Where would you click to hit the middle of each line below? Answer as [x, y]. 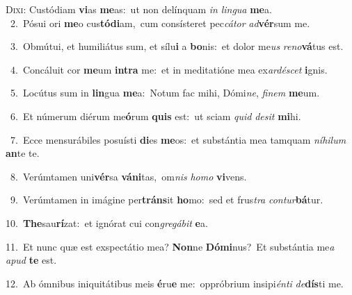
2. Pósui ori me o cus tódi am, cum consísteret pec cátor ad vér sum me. [160, 23]
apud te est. [31, 260]
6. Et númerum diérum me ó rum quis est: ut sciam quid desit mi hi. [155, 116]
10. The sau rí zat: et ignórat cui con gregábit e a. [107, 222]
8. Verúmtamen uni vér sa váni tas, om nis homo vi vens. [128, 176]
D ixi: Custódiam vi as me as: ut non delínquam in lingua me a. [139, 9]
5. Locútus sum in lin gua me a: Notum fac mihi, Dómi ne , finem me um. [165, 93]
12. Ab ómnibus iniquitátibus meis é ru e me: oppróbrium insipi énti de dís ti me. [175, 283]
